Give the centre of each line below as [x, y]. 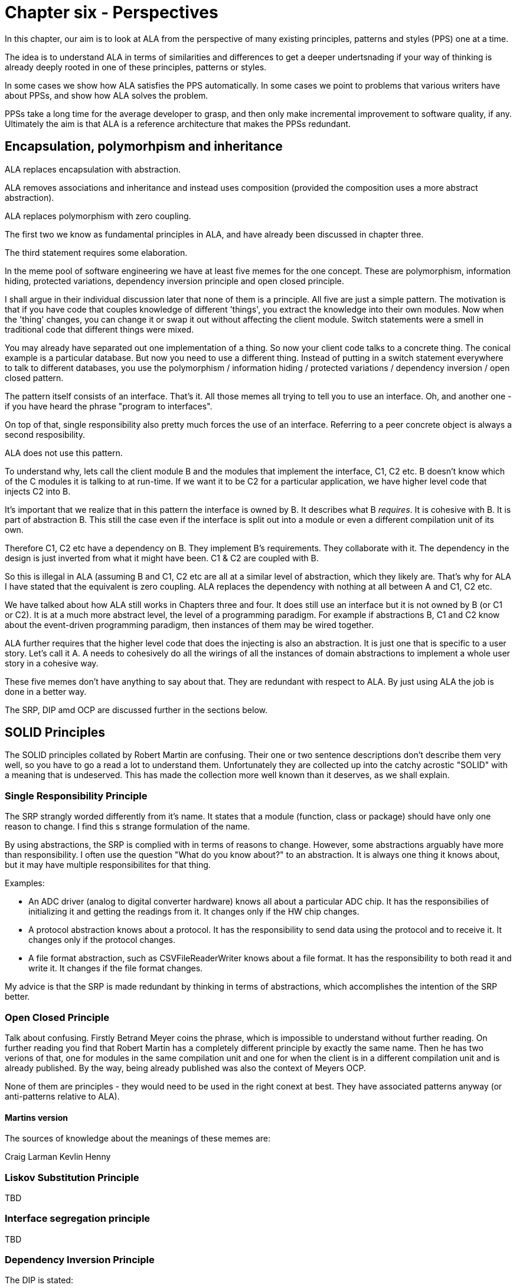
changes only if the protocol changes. [102, 940]
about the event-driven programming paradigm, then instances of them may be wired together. [189, 625]
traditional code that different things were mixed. [99, 329]
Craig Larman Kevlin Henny [58, 1157]
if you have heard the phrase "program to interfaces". [109, 406]
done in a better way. [46, 691]
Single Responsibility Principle [76, 796]
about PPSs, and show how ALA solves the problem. [107, 95]
